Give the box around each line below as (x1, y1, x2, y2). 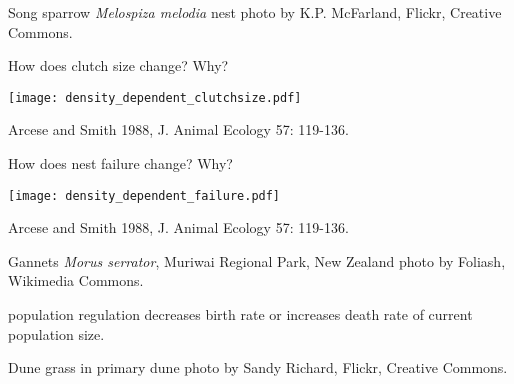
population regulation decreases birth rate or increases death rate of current (8, 304, 473, 325)
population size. (8, 323, 105, 344)
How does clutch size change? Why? (8, 55, 229, 76)
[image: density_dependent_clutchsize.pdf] (8, 90, 302, 105)
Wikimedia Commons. (8, 270, 144, 291)
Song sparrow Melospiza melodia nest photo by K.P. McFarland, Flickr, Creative (8, 2, 502, 22)
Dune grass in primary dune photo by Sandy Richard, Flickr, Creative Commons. (8, 357, 508, 378)
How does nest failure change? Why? (8, 153, 233, 174)
